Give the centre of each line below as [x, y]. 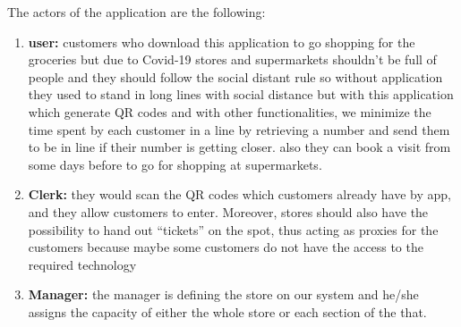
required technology [82, 264]
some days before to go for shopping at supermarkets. [175, 164]
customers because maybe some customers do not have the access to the [226, 247]
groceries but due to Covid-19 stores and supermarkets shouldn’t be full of [232, 59]
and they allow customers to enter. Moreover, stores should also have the [228, 211]
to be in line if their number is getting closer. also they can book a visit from [239, 147]
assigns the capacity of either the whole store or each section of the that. [227, 311]
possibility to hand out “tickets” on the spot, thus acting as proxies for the [233, 229]
